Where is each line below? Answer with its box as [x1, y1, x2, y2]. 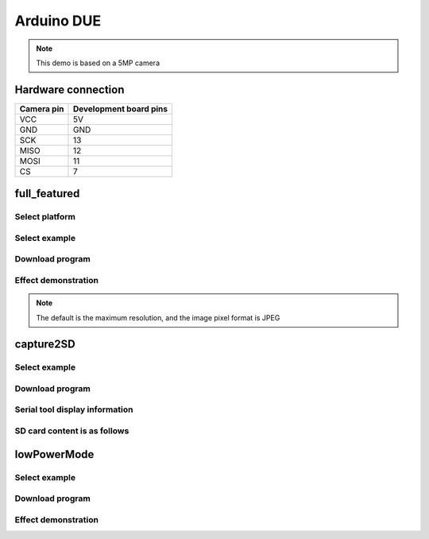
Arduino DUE [14, 12, 102, 29]
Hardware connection [14, 83, 125, 96]
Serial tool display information [14, 404, 133, 415]
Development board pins [72, 103, 168, 114]
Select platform [14, 211, 75, 223]
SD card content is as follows [14, 425, 129, 436]
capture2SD [14, 338, 75, 351]
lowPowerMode [14, 448, 95, 461]
